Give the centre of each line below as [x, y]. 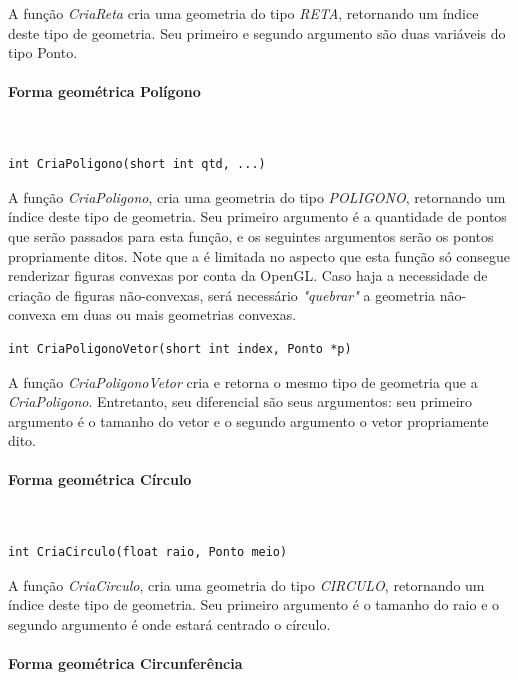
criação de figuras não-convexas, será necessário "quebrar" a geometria [222, 294]
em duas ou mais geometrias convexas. [178, 314]
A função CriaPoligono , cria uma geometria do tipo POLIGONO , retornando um [257, 196]
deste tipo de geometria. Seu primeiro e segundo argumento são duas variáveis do [257, 32]
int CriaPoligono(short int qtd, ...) [137, 164]
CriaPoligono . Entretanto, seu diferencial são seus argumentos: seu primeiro [240, 401]
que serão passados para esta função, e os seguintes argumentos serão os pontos [251, 235]
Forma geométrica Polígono [104, 91]
